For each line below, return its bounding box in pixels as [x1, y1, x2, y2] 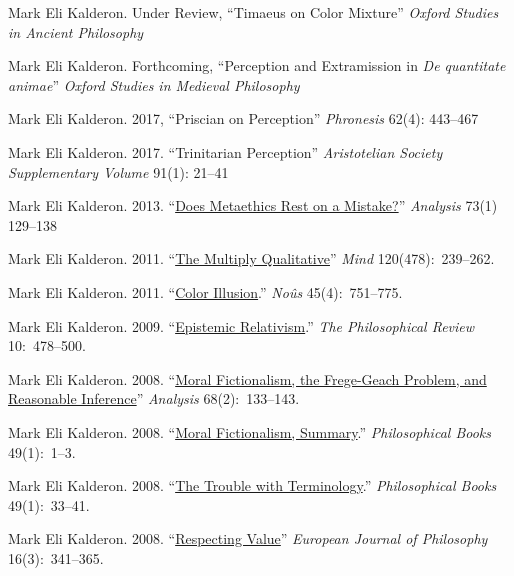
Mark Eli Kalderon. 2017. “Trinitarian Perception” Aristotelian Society [8, 141, 443, 162]
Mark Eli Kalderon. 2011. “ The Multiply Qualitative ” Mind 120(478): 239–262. [8, 248, 495, 269]
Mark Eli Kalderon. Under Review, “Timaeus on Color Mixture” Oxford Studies [8, 2, 499, 22]
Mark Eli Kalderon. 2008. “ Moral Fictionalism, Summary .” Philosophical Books [8, 421, 492, 442]
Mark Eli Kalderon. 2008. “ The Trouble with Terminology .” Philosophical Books [8, 475, 497, 496]
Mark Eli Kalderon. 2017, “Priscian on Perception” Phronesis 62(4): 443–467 [8, 108, 479, 129]
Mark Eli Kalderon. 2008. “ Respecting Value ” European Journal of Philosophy [8, 528, 488, 549]
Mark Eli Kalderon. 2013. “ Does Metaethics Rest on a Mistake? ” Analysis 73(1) [8, 195, 498, 216]
